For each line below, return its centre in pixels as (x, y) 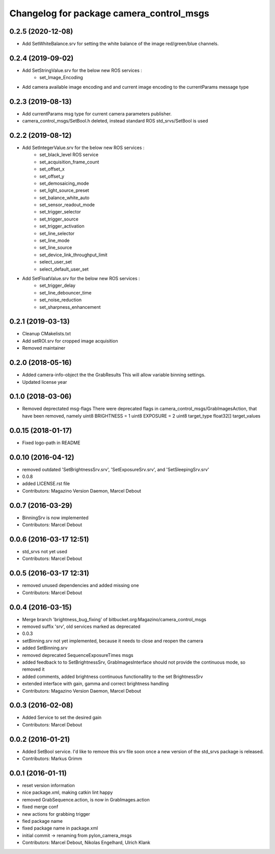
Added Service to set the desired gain (62, 718)
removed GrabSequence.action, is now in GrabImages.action (86, 799)
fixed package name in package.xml (60, 828)
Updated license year (45, 382)
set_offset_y (52, 176)
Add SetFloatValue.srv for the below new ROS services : (81, 278)
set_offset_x (52, 169)
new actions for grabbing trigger (56, 814)
